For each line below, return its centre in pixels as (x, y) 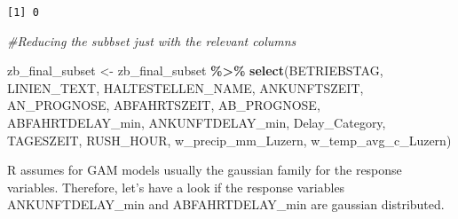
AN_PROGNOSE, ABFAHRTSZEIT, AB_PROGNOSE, (164, 105)
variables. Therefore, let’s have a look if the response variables (176, 187)
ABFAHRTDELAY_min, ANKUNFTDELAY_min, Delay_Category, (197, 123)
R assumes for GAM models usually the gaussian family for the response (205, 170)
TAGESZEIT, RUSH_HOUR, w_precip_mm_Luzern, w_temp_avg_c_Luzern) (229, 140)
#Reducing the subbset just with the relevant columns (152, 40)
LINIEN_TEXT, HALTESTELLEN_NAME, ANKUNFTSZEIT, (186, 87)
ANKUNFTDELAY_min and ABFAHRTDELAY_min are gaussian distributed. (226, 204)
